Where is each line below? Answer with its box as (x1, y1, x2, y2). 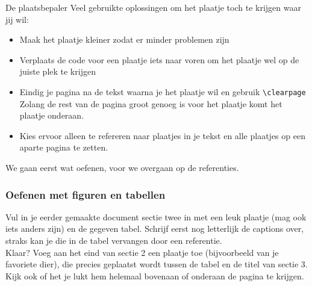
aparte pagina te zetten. (19, 141, 108, 154)
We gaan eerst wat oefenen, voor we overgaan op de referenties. (5, 161, 239, 173)
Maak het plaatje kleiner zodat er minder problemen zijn (19, 33, 229, 46)
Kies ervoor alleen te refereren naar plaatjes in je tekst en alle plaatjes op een (19, 129, 305, 141)
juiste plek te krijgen (19, 65, 96, 78)
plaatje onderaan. (19, 109, 84, 122)
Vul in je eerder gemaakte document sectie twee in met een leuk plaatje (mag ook (5, 210, 307, 223)
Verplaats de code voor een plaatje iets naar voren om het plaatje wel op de (19, 53, 299, 66)
